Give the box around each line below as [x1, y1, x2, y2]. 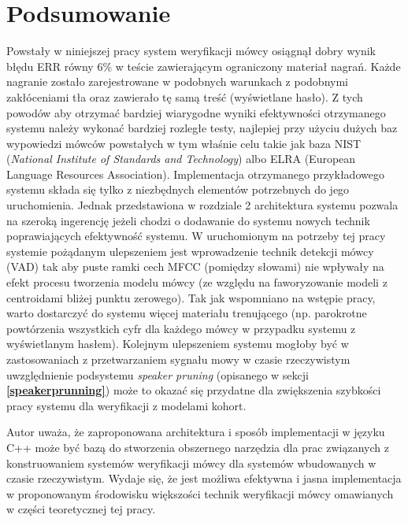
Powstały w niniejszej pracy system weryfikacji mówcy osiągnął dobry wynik [6, 43, 376, 59]
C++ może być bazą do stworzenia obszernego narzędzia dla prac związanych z [6, 439, 389, 455]
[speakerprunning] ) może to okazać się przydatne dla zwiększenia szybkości [6, 382, 381, 398]
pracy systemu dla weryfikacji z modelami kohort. [6, 397, 247, 413]
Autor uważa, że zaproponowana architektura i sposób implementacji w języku [6, 424, 385, 440]
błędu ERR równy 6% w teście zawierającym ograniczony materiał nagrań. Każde [6, 57, 401, 74]
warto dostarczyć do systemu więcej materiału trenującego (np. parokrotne [6, 305, 367, 321]
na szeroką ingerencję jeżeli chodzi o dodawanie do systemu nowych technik [6, 212, 370, 228]
